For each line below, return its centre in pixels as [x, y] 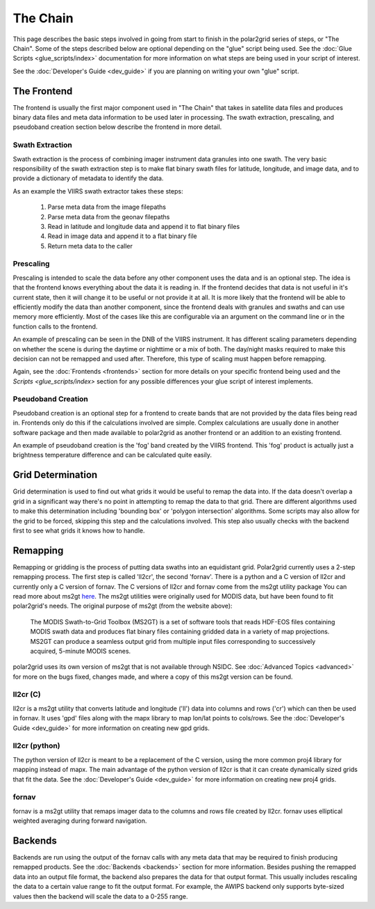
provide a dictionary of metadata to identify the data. [88, 178]
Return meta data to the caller [90, 246]
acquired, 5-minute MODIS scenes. [81, 651]
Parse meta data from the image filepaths [107, 207]
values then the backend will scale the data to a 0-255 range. [100, 896]
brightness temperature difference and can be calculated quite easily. [112, 455]
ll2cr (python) [36, 746]
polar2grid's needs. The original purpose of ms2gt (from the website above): [123, 606]
